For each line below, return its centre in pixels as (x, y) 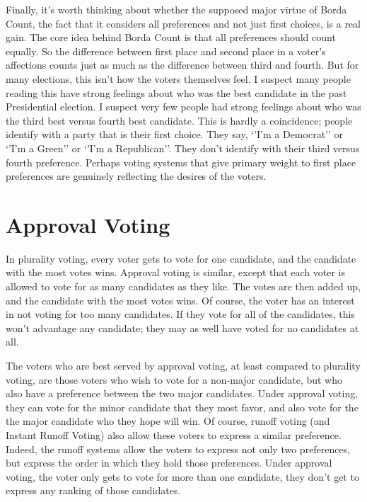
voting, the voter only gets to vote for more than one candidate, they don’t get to (182, 476)
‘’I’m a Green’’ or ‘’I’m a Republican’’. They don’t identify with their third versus (183, 148)
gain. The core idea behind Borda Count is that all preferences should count (171, 37)
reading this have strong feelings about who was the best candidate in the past (176, 92)
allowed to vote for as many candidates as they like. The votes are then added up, (183, 286)
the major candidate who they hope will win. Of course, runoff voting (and (168, 421)
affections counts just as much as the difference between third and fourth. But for (182, 65)
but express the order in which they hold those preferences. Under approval (169, 463)
